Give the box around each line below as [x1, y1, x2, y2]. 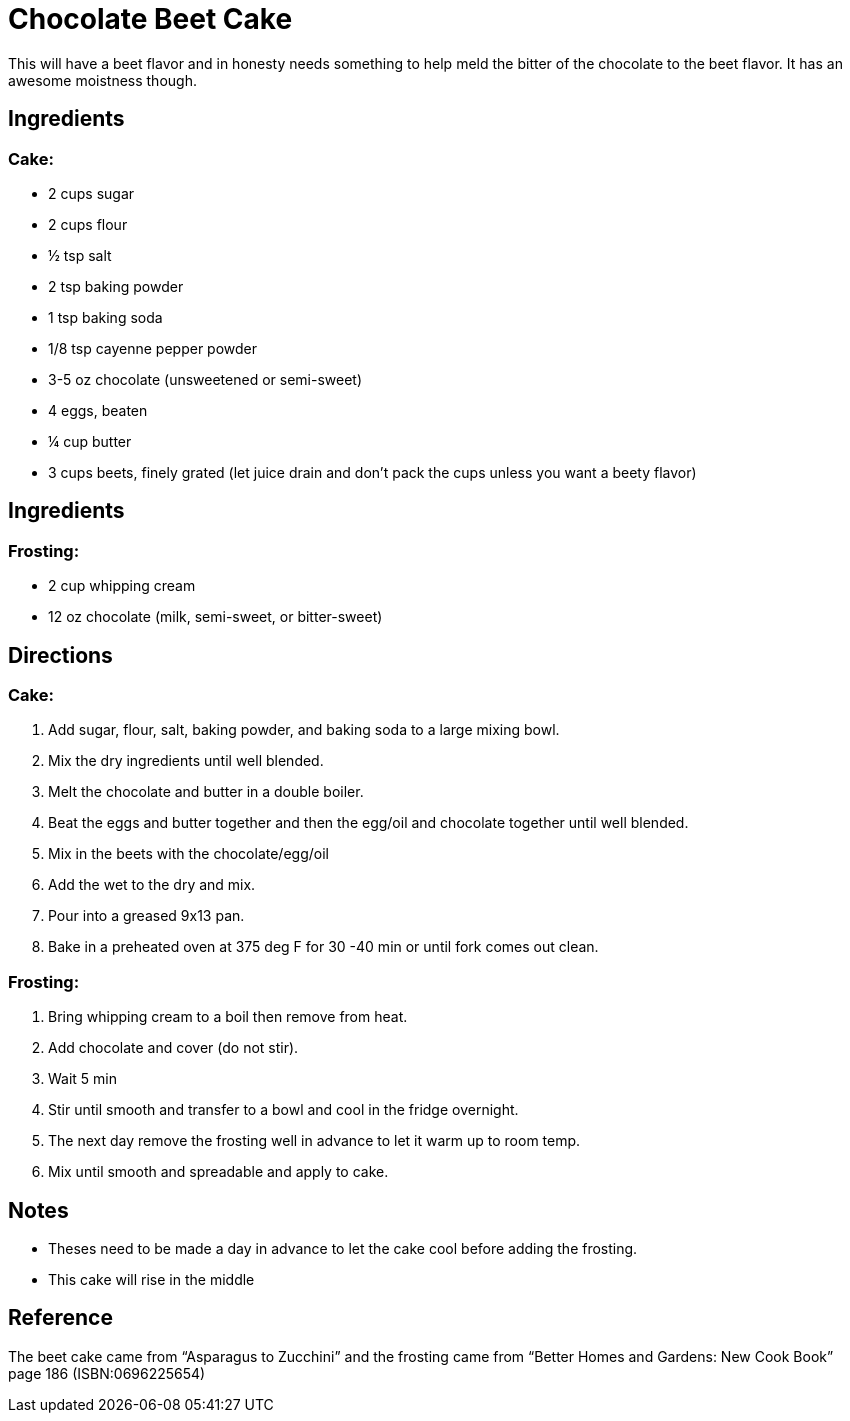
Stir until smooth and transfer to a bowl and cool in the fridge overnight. [48, 1101, 519, 1119]
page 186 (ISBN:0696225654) [8, 1364, 206, 1382]
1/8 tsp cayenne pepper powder [48, 339, 258, 357]
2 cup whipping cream [48, 577, 196, 595]
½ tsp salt [48, 246, 112, 264]
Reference [8, 1305, 113, 1331]
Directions [8, 642, 113, 668]
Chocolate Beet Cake [8, 2, 293, 36]
